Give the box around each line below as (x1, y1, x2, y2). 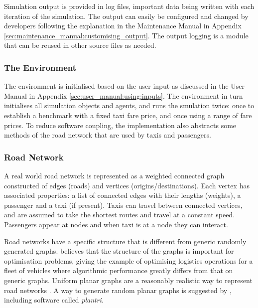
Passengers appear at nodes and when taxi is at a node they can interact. (4, 219, 228, 229)
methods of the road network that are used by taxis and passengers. (4, 130, 211, 140)
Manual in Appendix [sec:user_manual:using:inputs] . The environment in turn (4, 90, 243, 101)
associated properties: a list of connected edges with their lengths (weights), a (4, 190, 241, 200)
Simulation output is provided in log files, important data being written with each (4, 1, 255, 11)
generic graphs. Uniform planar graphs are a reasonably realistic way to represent (4, 275, 253, 285)
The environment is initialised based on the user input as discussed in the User (4, 81, 245, 91)
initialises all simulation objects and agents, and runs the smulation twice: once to (4, 100, 255, 111)
